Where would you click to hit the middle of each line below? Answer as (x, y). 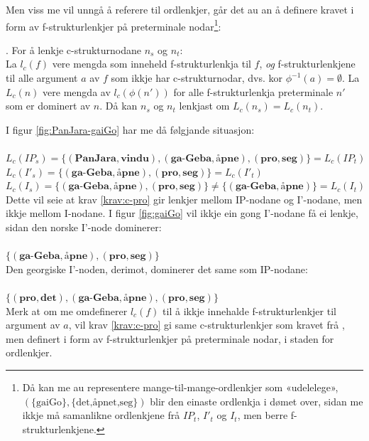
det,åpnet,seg (105, 402)
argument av (33, 325)
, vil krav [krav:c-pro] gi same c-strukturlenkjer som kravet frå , (206, 325)
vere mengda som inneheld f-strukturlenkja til (152, 64)
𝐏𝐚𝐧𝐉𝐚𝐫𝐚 (95, 159)
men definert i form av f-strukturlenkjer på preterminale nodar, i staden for (170, 338)
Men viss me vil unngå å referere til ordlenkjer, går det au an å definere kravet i (180, 9)
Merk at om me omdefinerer (67, 310)
